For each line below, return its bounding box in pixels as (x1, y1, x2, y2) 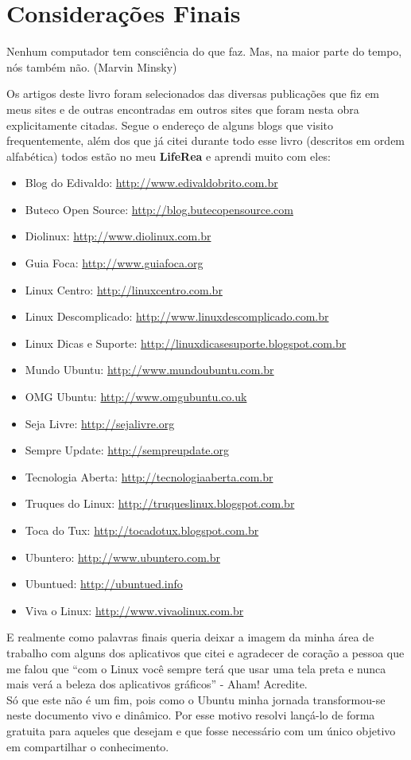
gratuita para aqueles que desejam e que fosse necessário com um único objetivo (6, 722, 396, 739)
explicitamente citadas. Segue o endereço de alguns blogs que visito (6, 116, 333, 133)
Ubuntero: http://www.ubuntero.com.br (25, 548, 220, 565)
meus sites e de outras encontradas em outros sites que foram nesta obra (6, 100, 359, 117)
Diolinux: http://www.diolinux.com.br (25, 228, 211, 244)
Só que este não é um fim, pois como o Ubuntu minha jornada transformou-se (6, 691, 386, 707)
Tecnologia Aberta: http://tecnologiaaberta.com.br (25, 468, 273, 485)
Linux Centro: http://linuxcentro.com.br (25, 281, 223, 298)
